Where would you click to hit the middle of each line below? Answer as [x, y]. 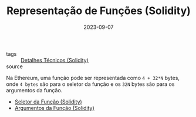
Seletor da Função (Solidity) [48, 102]
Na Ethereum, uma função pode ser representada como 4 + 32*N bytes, [93, 78]
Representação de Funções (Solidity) [99, 11]
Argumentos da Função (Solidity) [55, 108]
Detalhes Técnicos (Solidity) [55, 60]
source [15, 66]
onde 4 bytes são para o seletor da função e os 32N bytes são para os [90, 84]
